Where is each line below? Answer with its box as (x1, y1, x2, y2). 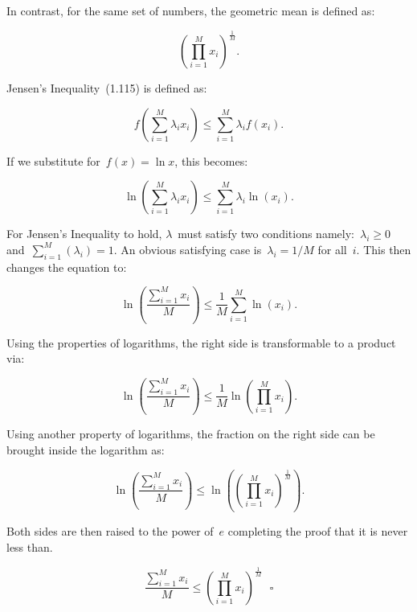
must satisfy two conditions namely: (178, 225, 354, 242)
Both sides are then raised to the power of (6, 523, 214, 540)
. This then (356, 240, 411, 257)
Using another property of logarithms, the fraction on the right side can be (6, 425, 375, 442)
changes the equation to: (6, 258, 127, 275)
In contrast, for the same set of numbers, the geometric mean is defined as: (6, 2, 375, 18)
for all (317, 240, 347, 257)
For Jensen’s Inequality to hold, (6, 225, 162, 242)
